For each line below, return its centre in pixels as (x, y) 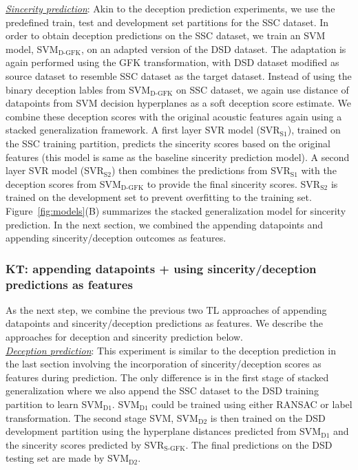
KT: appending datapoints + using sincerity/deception (161, 268)
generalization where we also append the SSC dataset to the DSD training (162, 391)
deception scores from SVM (63, 183)
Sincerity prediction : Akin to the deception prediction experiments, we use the (170, 8)
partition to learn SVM (54, 404)
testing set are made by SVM (67, 458)
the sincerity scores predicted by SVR (85, 444)
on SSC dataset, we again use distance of (263, 89)
